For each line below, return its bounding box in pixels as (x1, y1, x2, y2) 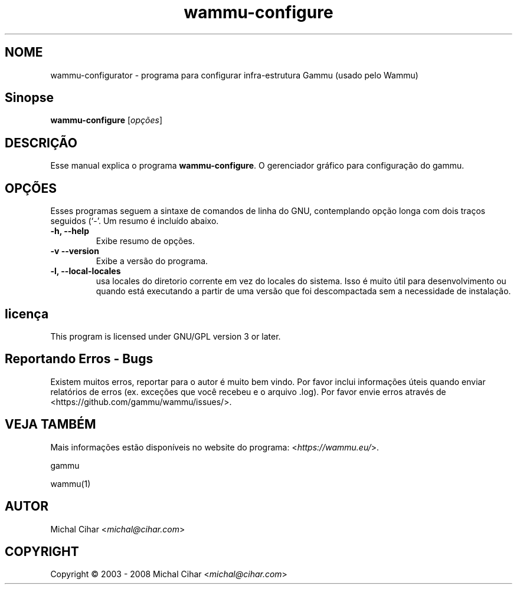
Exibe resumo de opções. (96, 236, 195, 246)
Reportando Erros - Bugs (5, 351, 153, 367)
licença (5, 306, 49, 321)
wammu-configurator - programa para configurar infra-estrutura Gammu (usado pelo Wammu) (50, 70, 418, 80)
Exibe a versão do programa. (96, 256, 208, 266)
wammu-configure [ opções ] (50, 115, 162, 126)
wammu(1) (50, 478, 91, 489)
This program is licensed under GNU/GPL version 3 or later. (50, 331, 281, 341)
